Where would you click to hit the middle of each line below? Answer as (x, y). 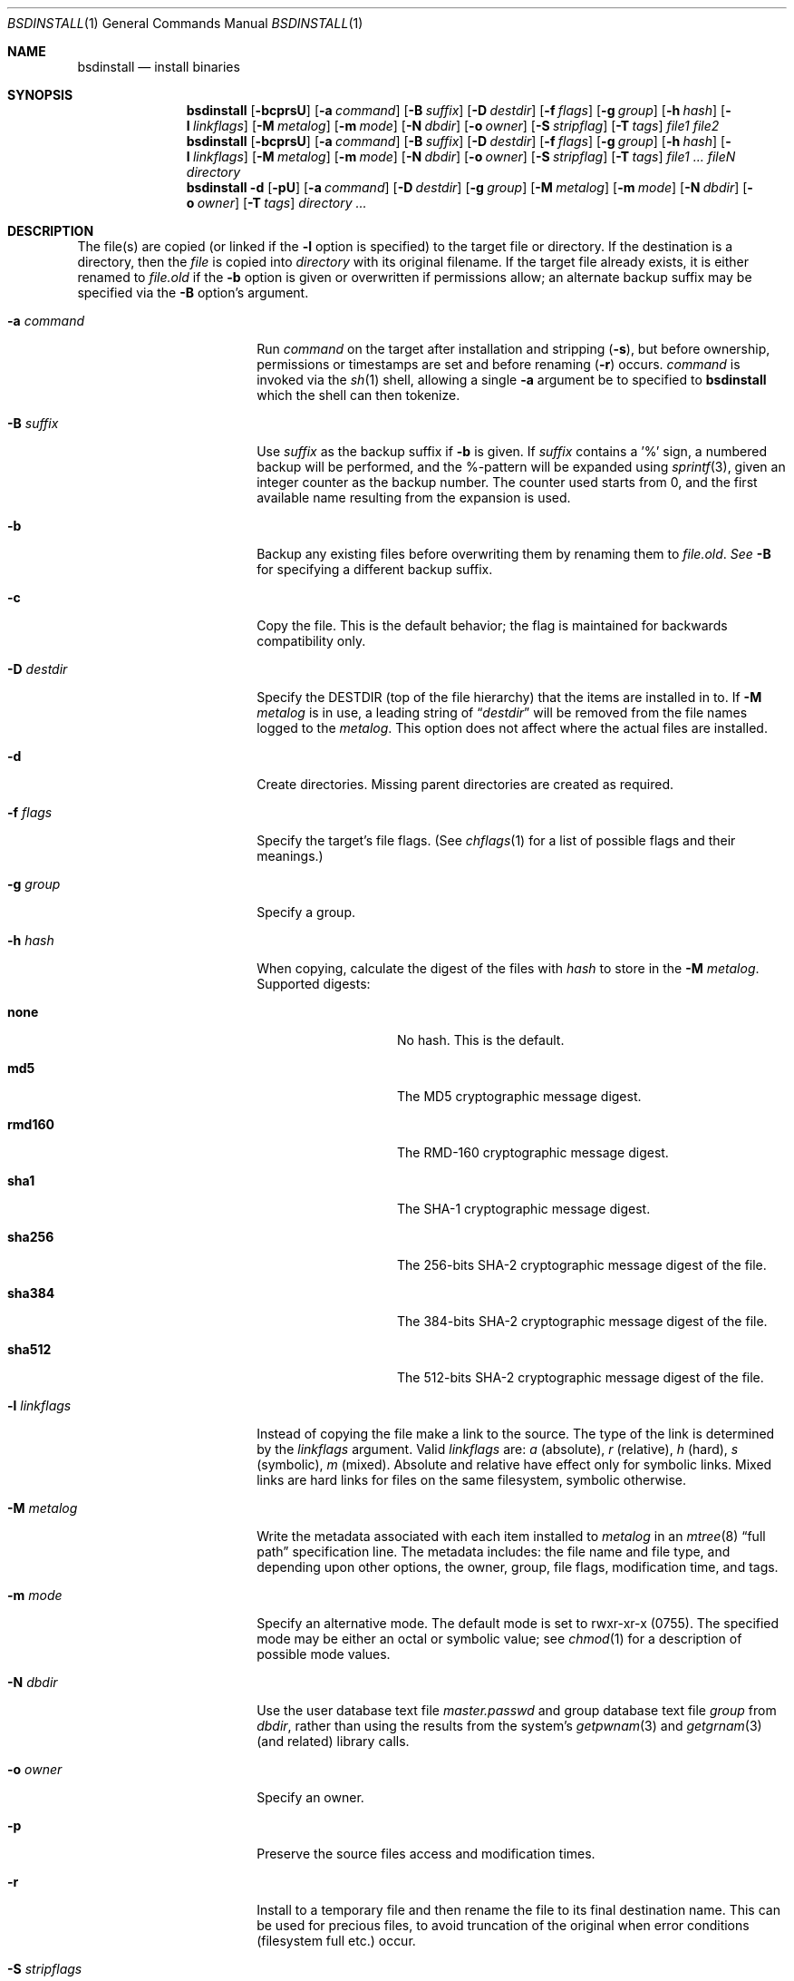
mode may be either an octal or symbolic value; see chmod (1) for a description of (499, 1639)
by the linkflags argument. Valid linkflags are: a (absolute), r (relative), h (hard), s (498, 1449)
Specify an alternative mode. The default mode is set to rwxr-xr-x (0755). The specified (518, 1623)
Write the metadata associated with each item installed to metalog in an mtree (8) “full (511, 1536)
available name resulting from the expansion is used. (414, 498)
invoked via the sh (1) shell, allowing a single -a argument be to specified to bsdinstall (512, 380)
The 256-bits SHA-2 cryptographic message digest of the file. (582, 1265)
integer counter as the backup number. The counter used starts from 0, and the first (507, 482)
